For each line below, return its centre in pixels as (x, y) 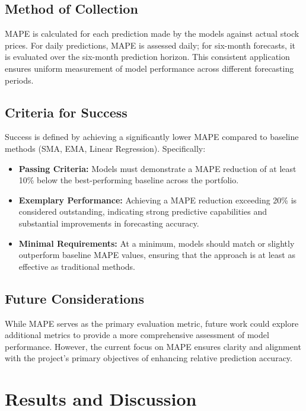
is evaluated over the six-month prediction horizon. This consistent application (147, 57)
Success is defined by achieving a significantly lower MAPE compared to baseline (152, 137)
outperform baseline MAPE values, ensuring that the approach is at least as (157, 255)
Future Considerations (74, 298)
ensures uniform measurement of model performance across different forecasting (149, 68)
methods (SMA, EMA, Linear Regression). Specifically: (105, 148)
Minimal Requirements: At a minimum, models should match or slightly (157, 243)
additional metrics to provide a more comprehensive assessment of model (137, 335)
